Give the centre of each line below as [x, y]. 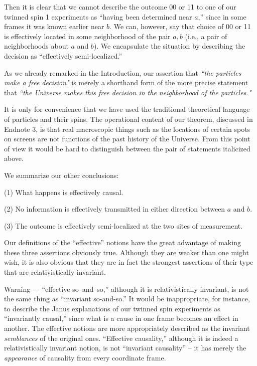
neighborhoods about [36, 46]
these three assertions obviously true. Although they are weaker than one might [126, 252]
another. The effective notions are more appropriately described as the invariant [127, 328]
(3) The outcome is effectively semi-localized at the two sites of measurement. [123, 225]
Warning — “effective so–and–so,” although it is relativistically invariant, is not [126, 289]
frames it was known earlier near [54, 26]
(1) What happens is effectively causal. [64, 192]
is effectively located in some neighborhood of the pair [87, 36]
